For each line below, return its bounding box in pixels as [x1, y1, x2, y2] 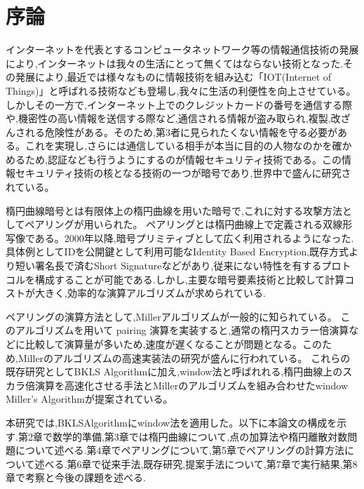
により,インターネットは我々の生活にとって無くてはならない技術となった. [6, 55, 344, 70]
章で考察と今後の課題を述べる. [6, 470, 146, 485]
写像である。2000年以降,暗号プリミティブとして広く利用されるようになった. [6, 230, 354, 245]
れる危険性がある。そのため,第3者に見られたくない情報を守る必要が [25, 124, 337, 139]
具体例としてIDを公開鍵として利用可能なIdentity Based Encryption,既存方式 [6, 244, 349, 259]
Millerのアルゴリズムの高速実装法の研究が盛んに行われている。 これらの [18, 350, 351, 365]
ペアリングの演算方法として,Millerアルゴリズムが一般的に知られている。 [6, 309, 337, 323]
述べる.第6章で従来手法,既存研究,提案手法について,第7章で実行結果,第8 [34, 456, 358, 471]
